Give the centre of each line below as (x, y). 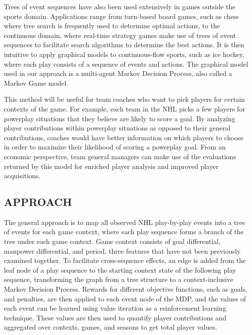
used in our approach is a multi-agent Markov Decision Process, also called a (118, 73)
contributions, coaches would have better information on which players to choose (124, 137)
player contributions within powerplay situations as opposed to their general (117, 128)
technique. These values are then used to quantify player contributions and (115, 317)
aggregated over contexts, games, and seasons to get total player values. (110, 327)
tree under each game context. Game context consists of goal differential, (112, 241)
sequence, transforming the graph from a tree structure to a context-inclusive (119, 279)
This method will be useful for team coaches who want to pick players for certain (125, 99)
